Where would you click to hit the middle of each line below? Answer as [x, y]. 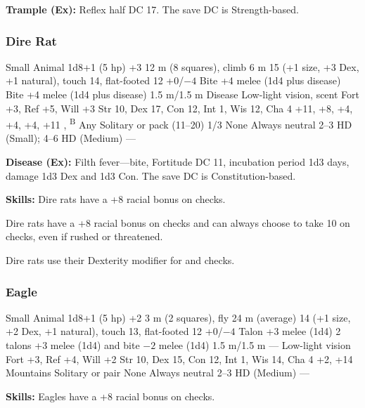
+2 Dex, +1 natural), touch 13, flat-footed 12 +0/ [114, 331]
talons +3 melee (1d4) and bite [73, 345]
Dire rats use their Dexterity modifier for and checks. [120, 260]
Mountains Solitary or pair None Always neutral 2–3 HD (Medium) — [158, 373]
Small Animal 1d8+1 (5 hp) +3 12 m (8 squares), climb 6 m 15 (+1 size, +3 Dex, [182, 66]
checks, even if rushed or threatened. [84, 236]
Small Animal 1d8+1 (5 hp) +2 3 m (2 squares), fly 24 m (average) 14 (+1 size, [178, 317]
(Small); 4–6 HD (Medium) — [71, 138]
